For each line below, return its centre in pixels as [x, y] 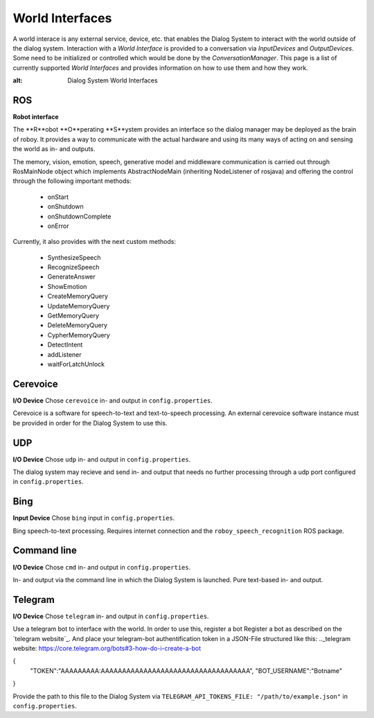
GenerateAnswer [72, 277]
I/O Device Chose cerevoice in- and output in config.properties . [113, 400]
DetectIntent [65, 345]
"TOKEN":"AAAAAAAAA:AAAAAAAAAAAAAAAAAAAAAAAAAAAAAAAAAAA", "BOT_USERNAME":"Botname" [186, 671]
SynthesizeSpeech [74, 257]
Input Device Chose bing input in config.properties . [94, 518]
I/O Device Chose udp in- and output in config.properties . [102, 459]
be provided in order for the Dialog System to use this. [90, 423]
